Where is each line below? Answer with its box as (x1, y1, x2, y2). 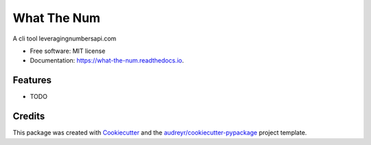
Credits (12, 111, 45, 122)
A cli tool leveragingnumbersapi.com (12, 34, 117, 43)
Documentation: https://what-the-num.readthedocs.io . (30, 56, 184, 65)
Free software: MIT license (30, 47, 106, 55)
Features (12, 74, 52, 86)
